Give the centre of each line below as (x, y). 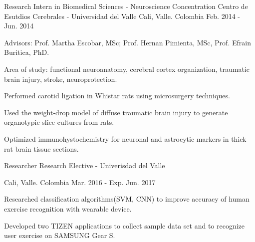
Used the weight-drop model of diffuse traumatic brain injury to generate (116, 112)
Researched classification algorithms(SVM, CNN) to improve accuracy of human (127, 199)
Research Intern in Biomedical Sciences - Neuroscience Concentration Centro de (126, 6)
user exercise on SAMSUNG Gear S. (60, 235)
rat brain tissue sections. (41, 148)
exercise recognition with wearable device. (68, 208)
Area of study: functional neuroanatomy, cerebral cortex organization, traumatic (127, 69)
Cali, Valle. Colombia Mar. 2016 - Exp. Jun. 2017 (80, 182)
